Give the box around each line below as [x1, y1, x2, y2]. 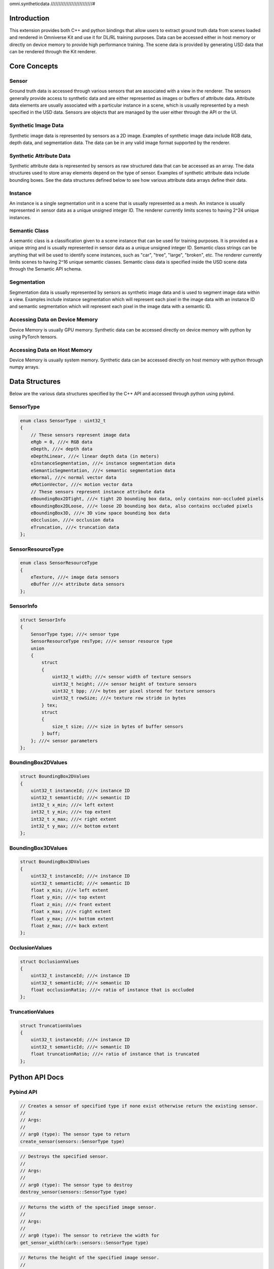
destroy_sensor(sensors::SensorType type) [20, 1189, 127, 1195]
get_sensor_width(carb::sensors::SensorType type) [20, 1240, 149, 1246]
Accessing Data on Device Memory [9, 316, 98, 323]
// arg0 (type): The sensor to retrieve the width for [20, 1232, 159, 1239]
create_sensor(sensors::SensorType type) [20, 1139, 125, 1144]
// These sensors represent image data [30, 432, 130, 438]
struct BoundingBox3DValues [20, 859, 90, 865]
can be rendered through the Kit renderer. [9, 49, 97, 55]
